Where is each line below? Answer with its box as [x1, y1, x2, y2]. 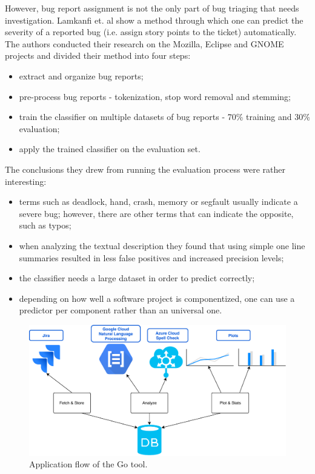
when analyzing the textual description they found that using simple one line [19, 239, 305, 252]
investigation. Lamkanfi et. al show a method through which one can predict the [5, 13, 303, 26]
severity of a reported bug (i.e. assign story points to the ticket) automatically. [5, 25, 297, 38]
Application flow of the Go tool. [29, 458, 148, 470]
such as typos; [19, 219, 71, 232]
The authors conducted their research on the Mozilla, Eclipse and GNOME [5, 37, 284, 50]
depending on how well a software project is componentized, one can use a [19, 292, 295, 304]
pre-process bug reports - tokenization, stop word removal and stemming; [19, 90, 291, 102]
